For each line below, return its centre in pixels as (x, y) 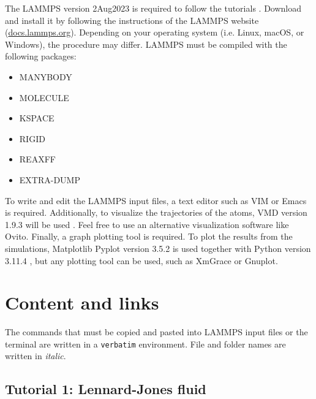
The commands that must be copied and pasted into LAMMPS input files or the (156, 332)
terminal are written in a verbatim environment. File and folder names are (145, 344)
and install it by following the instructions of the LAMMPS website (132, 20)
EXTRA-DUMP (50, 179)
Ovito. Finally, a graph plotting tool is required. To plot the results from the (149, 236)
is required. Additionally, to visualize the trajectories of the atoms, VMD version (156, 212)
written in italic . (36, 356)
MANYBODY (46, 76)
